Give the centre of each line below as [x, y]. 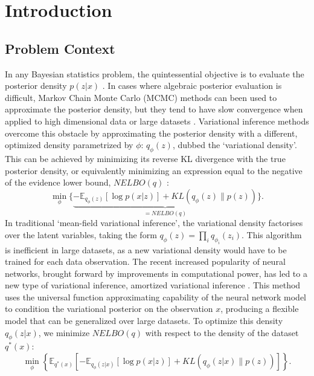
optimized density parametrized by [69, 145]
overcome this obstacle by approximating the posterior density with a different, [151, 133]
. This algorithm [272, 234]
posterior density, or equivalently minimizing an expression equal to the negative [154, 170]
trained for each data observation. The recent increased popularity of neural [145, 261]
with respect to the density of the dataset [222, 332]
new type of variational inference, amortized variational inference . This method [153, 285]
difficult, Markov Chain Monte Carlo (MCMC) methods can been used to [141, 97]
